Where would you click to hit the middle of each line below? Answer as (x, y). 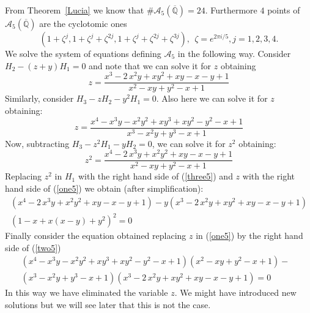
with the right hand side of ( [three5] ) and (155, 176)
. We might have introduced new (235, 292)
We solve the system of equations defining (83, 53)
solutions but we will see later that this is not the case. (108, 304)
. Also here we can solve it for (212, 98)
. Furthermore (231, 10)
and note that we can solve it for (150, 65)
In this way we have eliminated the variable (87, 292)
